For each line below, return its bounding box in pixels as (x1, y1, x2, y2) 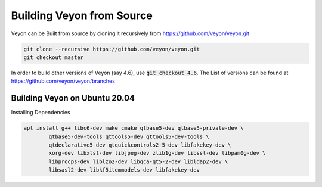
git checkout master (23, 54, 83, 61)
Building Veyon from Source (11, 9, 153, 22)
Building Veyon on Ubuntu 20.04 (11, 93, 135, 104)
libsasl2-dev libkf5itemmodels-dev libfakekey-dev (48, 167, 200, 173)
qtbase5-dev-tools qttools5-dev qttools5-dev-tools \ (48, 133, 209, 140)
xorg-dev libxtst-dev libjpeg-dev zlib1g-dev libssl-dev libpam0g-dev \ (48, 149, 266, 157)
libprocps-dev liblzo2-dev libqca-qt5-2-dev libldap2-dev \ (48, 158, 228, 165)
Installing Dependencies (11, 109, 71, 116)
